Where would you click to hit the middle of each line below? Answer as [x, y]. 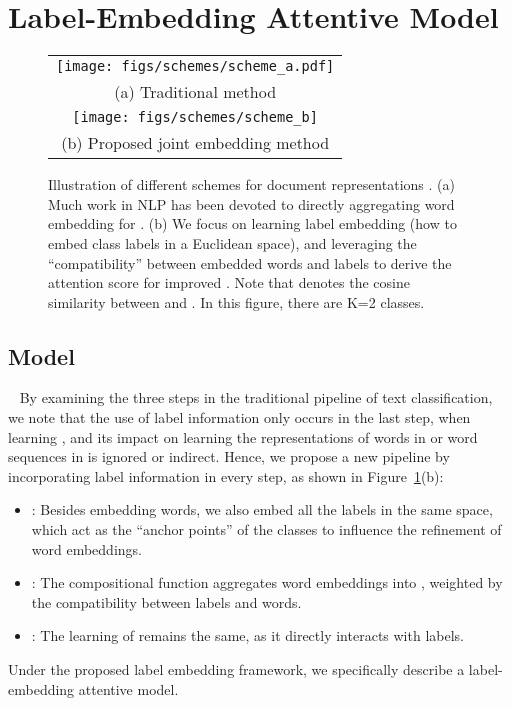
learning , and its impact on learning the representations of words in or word [243, 436]
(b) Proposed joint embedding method [195, 143]
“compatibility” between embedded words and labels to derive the [250, 262]
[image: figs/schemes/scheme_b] [195, 117]
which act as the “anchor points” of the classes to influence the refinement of [266, 529]
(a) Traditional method [195, 92]
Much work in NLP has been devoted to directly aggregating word [251, 203]
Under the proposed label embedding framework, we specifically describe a [236, 669]
